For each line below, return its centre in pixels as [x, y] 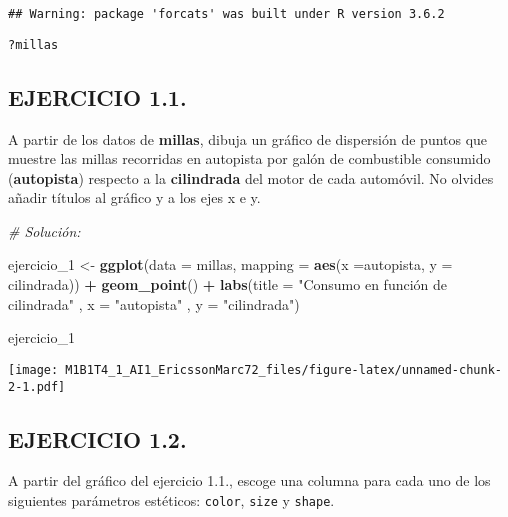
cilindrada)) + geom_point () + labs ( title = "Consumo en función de [228, 284]
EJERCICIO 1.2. [97, 438]
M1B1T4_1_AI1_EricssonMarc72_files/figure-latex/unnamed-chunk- [283, 369]
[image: [33, 369]
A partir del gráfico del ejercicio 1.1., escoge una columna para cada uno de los [249, 480]
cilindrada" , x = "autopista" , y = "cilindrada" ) [154, 303]
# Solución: [44, 230]
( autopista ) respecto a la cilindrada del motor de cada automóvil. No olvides [251, 177]
